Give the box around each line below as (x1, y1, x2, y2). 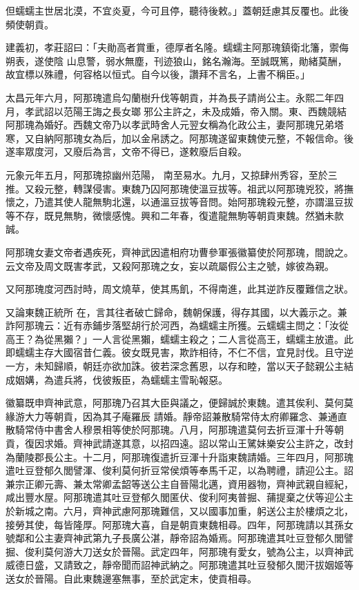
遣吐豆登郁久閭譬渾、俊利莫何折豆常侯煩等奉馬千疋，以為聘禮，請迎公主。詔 (6, 463, 353, 478)
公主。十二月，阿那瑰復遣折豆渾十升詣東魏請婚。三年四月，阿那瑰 (53, 449, 353, 464)
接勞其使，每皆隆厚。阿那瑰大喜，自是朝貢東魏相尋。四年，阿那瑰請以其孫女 (6, 517, 353, 531)
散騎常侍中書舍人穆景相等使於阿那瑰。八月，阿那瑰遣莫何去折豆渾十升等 (6, 422, 334, 437)
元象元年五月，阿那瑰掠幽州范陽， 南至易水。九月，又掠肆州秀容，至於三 (6, 167, 338, 181)
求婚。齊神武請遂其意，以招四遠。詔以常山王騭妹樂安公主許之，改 (43, 436, 344, 451)
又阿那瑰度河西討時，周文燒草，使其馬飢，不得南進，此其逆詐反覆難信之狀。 (6, 282, 353, 296)
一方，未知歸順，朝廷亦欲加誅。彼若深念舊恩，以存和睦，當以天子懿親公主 (6, 359, 344, 373)
